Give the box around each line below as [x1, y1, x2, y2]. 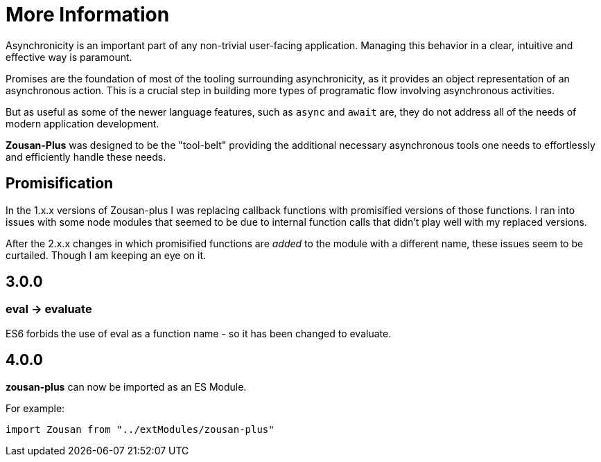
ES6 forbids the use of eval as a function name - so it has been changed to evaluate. [6, 327, 392, 339]
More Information [6, 3, 170, 26]
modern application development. [6, 117, 159, 130]
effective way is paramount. [6, 51, 132, 63]
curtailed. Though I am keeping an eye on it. [6, 249, 207, 261]
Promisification [6, 175, 114, 193]
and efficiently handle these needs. [6, 150, 166, 163]
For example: [6, 402, 65, 414]
